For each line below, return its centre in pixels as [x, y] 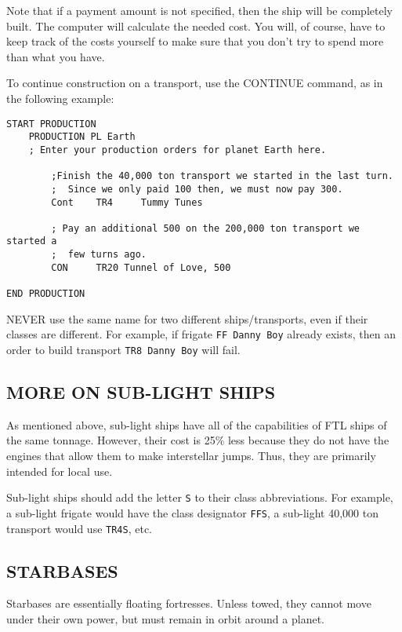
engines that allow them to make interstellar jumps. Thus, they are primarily [191, 456]
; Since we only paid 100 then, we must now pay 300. [197, 189]
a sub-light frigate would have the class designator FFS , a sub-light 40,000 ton [193, 512]
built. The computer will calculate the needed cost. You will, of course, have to [196, 26]
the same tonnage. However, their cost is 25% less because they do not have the [198, 440]
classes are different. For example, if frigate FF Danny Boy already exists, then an [201, 334]
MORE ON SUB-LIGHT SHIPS [141, 392]
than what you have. [56, 56]
